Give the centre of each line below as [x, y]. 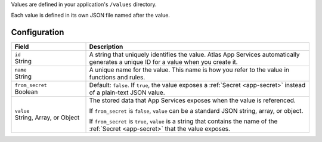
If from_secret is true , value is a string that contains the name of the [183, 121]
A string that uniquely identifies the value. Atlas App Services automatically [194, 55]
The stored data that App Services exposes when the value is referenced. [193, 100]
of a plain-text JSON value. [127, 92]
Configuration [38, 33]
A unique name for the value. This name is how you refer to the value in [189, 70]
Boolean [26, 91]
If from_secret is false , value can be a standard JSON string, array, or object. [196, 111]
